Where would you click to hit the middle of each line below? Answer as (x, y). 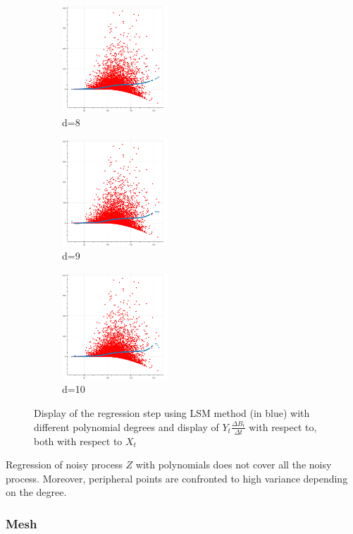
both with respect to (78, 441)
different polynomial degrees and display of (126, 426)
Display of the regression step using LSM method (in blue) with (172, 413)
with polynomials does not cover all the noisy (234, 465)
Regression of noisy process (64, 465)
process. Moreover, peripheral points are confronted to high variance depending (177, 478)
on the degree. (36, 492)
